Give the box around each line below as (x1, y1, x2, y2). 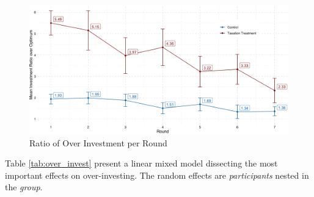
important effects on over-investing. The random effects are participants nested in (5, 168, 309, 181)
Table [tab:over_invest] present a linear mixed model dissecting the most (5, 157, 278, 170)
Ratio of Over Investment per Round (29, 136, 167, 149)
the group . (5, 181, 43, 193)
